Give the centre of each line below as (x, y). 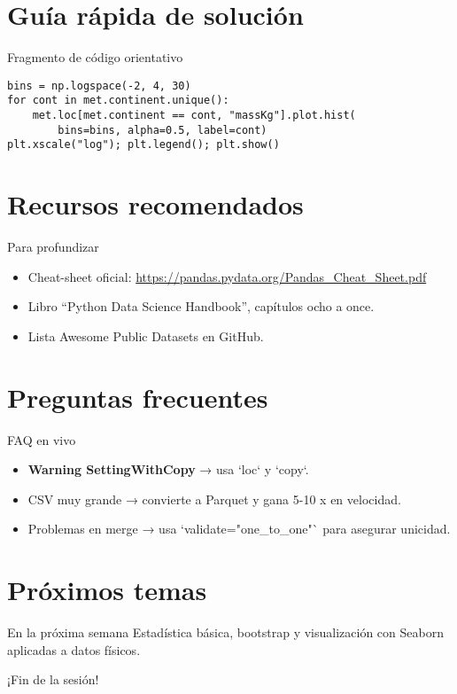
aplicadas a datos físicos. (74, 649)
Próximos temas (107, 590)
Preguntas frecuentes (138, 397)
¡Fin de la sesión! (53, 679)
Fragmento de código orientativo (95, 57)
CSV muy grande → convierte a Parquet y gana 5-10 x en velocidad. (214, 499)
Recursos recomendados (155, 204)
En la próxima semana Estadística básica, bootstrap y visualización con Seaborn (225, 632)
